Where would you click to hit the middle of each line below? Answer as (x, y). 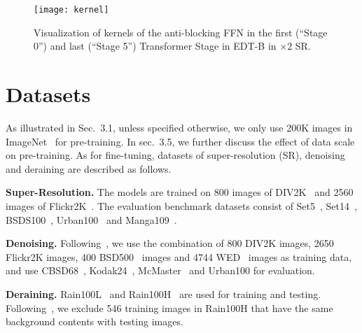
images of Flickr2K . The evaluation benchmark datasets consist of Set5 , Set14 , (181, 205)
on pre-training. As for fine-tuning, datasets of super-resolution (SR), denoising (175, 155)
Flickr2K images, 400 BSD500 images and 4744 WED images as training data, (179, 256)
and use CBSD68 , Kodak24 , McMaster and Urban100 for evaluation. (160, 270)
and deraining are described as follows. (89, 168)
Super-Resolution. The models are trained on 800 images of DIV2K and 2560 (180, 192)
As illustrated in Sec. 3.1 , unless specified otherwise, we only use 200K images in (179, 127)
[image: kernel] (71, 10)
